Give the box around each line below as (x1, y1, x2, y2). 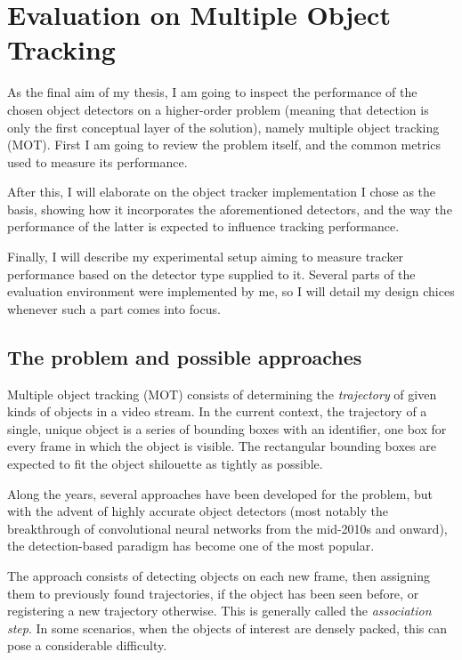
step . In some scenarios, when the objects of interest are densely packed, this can (7, 618, 447, 637)
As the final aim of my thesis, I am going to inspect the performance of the (7, 83, 417, 101)
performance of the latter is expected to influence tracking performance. (7, 217, 400, 236)
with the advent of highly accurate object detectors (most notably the (7, 502, 389, 520)
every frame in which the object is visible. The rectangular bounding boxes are (7, 437, 436, 455)
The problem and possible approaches (7, 342, 362, 370)
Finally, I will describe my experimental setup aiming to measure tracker (7, 247, 404, 266)
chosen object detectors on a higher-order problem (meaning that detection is (7, 100, 429, 118)
